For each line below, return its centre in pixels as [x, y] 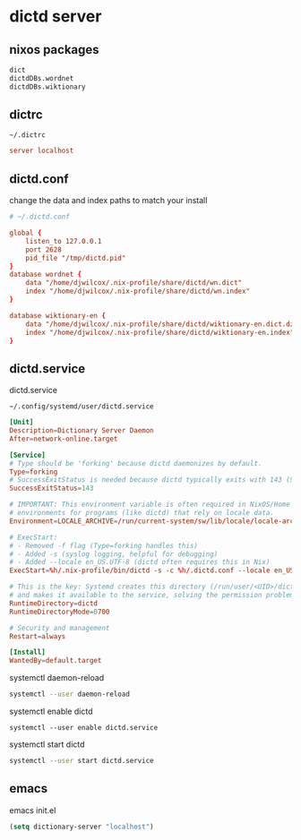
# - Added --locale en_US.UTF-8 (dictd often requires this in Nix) [140, 562]
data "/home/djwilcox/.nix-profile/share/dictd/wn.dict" [134, 283]
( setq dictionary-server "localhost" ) [82, 827]
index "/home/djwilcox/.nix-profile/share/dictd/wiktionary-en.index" [160, 332]
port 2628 [44, 249]
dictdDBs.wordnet [42, 78]
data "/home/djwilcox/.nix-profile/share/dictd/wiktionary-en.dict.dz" [162, 324]
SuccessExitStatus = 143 [52, 489]
